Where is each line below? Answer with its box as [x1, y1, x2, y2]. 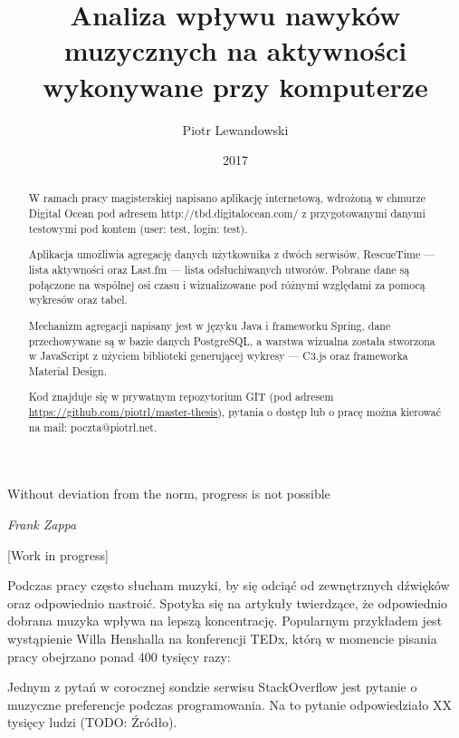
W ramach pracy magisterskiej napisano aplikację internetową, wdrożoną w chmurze [28, 190, 426, 206]
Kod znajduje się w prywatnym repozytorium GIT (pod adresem [28, 389, 334, 404]
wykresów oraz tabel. [28, 292, 128, 307]
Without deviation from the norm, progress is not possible [7, 484, 330, 503]
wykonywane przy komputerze [43, 67, 428, 104]
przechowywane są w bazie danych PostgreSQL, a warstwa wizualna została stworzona [28, 333, 435, 348]
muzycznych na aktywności [63, 32, 407, 69]
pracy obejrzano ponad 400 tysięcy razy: [7, 646, 231, 665]
